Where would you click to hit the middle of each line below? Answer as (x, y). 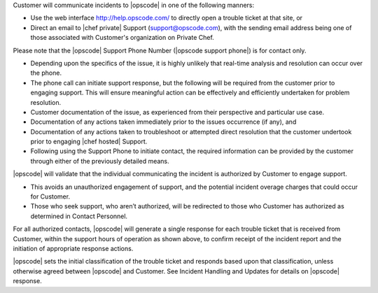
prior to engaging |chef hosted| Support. (89, 142)
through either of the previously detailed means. (100, 161)
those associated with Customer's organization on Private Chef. (122, 38)
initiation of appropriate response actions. (73, 248)
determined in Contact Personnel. (79, 216)
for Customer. (50, 196)
